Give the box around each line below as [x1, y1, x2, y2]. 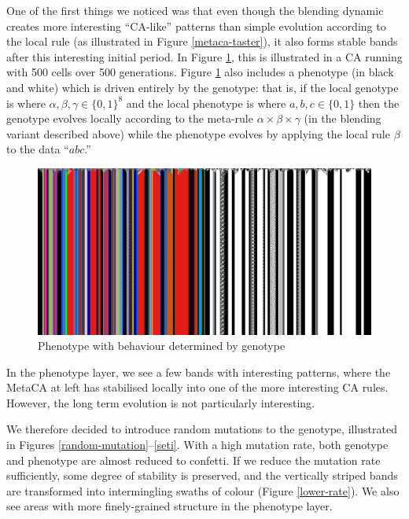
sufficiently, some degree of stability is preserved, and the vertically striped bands [6, 467, 398, 484]
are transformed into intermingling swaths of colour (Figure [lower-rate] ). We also [6, 482, 400, 499]
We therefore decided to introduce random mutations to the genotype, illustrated [6, 421, 397, 437]
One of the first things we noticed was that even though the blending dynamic [6, 2, 384, 18]
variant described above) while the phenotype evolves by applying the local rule [6, 125, 390, 142]
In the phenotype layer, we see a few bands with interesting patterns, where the [6, 363, 391, 380]
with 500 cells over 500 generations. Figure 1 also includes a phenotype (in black [6, 64, 394, 80]
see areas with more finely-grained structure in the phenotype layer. [6, 498, 333, 514]
